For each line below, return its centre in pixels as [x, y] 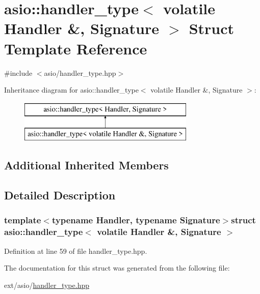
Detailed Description [60, 195]
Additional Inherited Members [86, 165]
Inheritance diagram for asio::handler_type [71, 90]
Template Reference [76, 48]
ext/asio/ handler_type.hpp [47, 285]
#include [18, 72]
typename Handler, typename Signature [136, 220]
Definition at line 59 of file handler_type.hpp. [76, 251]
